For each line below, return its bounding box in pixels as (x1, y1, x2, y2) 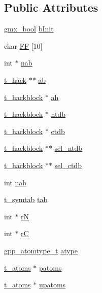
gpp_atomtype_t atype (4, 245, 78, 255)
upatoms (39, 279, 66, 290)
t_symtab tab (4, 194, 48, 205)
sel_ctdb (54, 159, 82, 170)
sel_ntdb (54, 143, 83, 153)
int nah (4, 177, 26, 187)
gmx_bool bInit (4, 23, 54, 34)
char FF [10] (4, 40, 43, 51)
